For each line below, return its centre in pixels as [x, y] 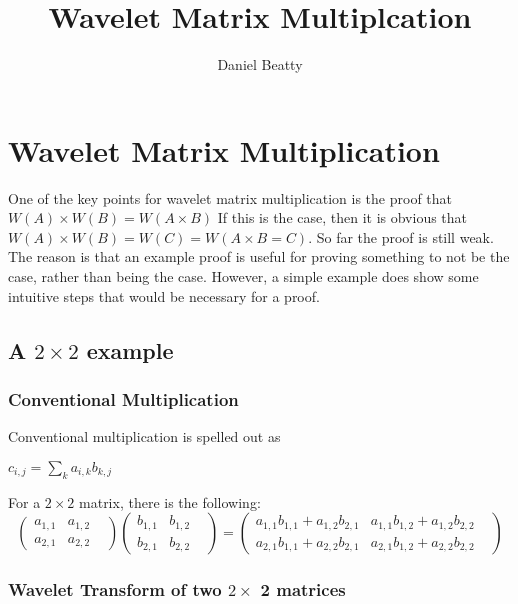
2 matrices [303, 589]
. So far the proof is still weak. [401, 236]
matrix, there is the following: [170, 501]
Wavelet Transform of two [115, 589]
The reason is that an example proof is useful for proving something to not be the [259, 256]
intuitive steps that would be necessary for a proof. [164, 295]
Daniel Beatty [260, 64]
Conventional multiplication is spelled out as [144, 436]
